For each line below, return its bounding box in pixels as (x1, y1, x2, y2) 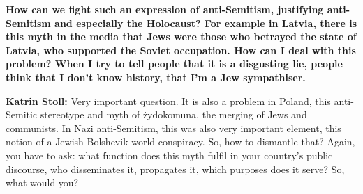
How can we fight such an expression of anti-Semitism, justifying (6, 2, 324, 16)
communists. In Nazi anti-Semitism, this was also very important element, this (6, 120, 341, 135)
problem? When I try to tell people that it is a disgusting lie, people (6, 56, 343, 71)
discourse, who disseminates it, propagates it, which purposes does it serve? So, (6, 161, 345, 176)
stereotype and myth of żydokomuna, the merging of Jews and (40, 107, 307, 122)
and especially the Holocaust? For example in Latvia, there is (54, 15, 357, 30)
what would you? (6, 175, 79, 190)
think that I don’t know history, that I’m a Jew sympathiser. (6, 70, 306, 84)
